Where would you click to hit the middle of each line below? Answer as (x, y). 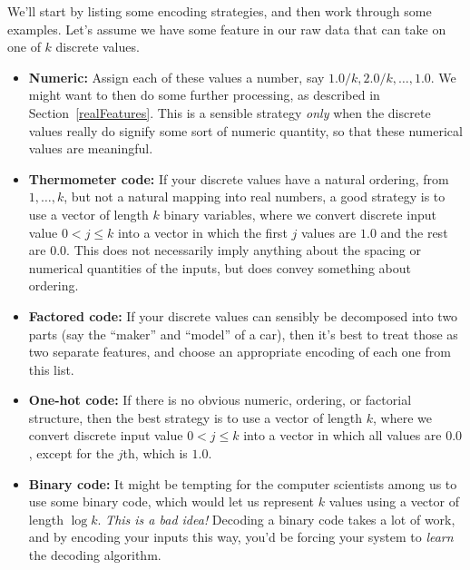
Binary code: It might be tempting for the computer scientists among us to (243, 483)
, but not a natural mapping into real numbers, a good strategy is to (255, 197)
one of (24, 47)
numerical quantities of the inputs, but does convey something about (220, 267)
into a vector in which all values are (343, 435)
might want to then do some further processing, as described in (204, 95)
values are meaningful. (91, 148)
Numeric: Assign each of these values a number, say (176, 77)
